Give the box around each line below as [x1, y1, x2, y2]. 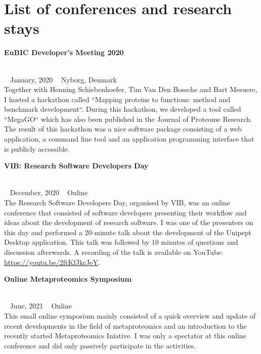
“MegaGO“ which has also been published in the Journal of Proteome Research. [4, 113, 252, 124]
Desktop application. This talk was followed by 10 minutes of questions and [4, 237, 238, 247]
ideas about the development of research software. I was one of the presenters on [4, 217, 253, 228]
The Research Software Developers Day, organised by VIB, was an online [4, 197, 230, 208]
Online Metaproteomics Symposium [4, 274, 132, 284]
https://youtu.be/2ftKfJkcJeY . [4, 256, 100, 267]
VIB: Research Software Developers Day [4, 160, 149, 171]
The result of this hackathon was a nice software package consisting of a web [4, 123, 242, 134]
